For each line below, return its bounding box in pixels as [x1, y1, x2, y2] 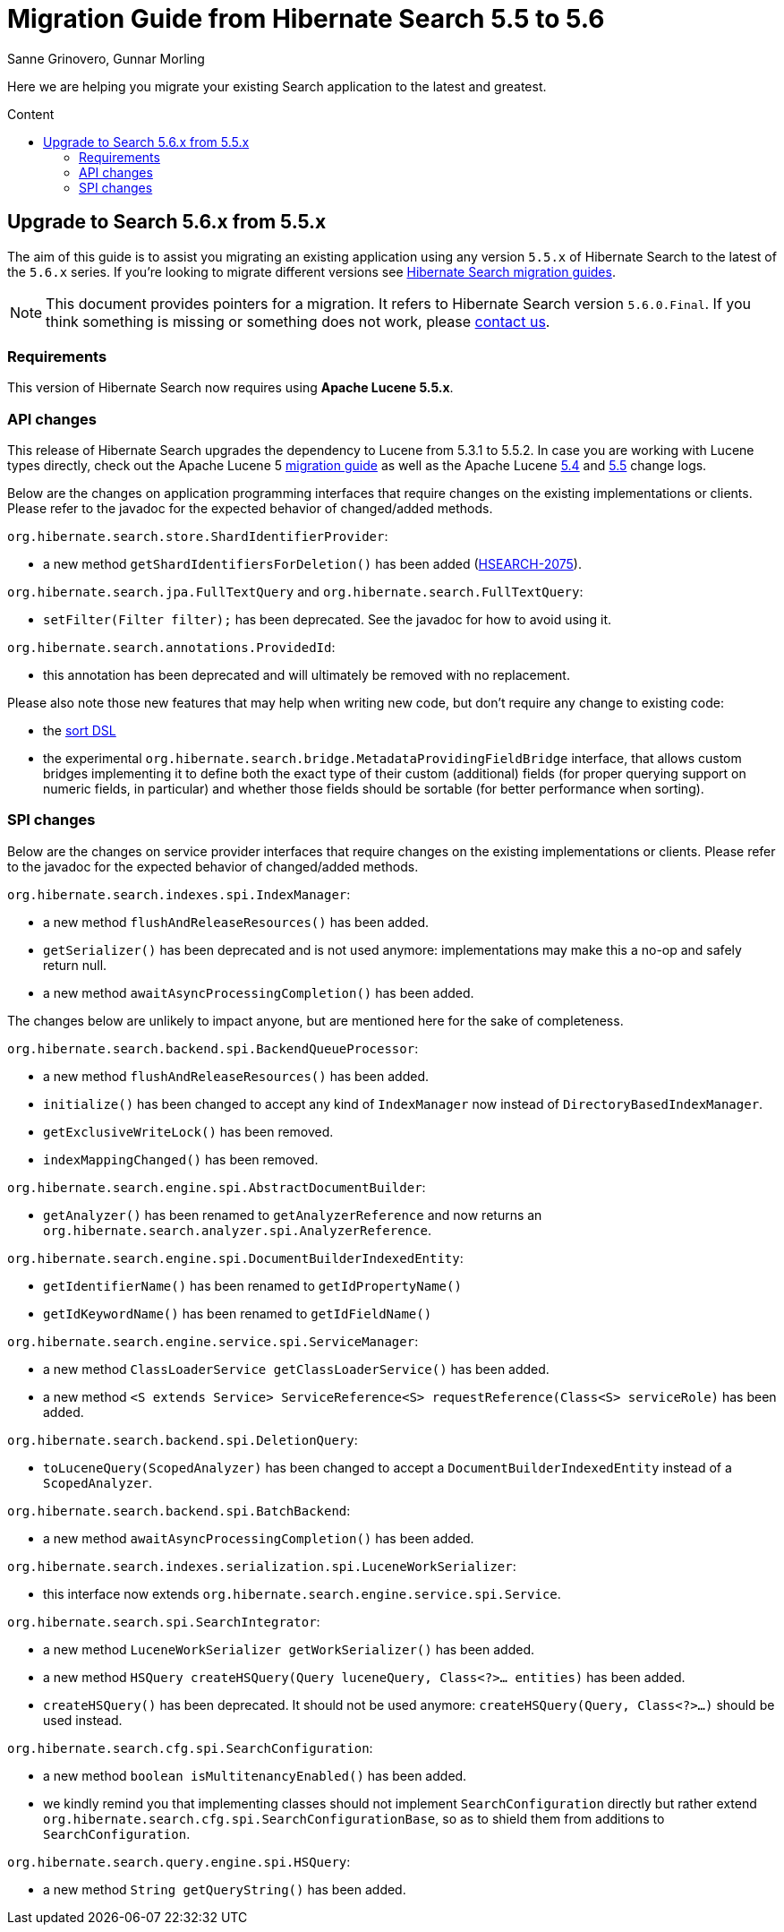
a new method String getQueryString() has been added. [43, 1881, 406, 1897]
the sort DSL [43, 723, 116, 739]
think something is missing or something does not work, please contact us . [46, 312, 550, 331]
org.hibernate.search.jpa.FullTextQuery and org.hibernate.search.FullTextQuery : [7, 584, 584, 600]
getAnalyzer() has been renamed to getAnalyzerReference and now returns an [43, 1206, 542, 1223]
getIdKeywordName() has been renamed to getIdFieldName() [43, 1305, 432, 1321]
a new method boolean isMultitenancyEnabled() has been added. [43, 1767, 467, 1783]
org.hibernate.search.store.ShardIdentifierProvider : [7, 528, 388, 545]
